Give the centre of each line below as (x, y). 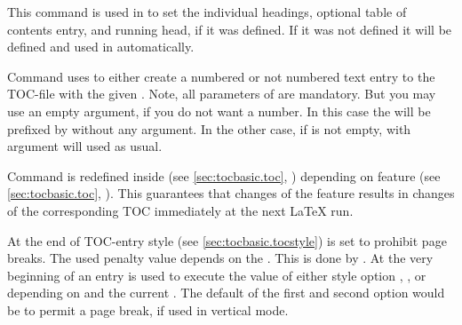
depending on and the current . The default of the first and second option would (226, 293)
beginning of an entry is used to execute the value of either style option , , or (217, 275)
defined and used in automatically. (101, 47)
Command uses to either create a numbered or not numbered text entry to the (221, 76)
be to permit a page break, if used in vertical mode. (148, 309)
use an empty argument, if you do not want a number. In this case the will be (219, 111)
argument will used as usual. (85, 146)
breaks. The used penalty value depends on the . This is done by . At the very (220, 258)
